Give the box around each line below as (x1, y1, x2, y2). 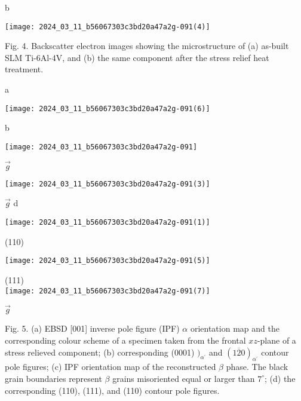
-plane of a (257, 333, 296, 346)
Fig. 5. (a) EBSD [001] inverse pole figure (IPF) (5, 322, 180, 335)
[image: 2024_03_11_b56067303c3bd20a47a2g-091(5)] (5, 256, 210, 265)
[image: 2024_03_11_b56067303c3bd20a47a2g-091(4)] (5, 22, 210, 31)
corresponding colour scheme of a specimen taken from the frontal (5, 333, 246, 346)
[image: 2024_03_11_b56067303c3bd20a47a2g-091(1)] (5, 218, 210, 226)
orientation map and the (190, 322, 279, 335)
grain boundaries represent (5, 372, 102, 384)
